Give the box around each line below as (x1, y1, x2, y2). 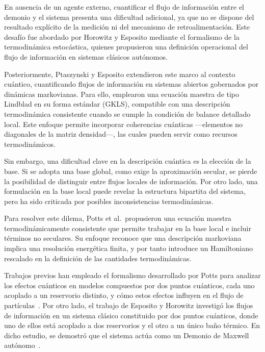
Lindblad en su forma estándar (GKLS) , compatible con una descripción (4, 98, 230, 109)
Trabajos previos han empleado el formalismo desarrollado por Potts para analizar (4, 270, 261, 281)
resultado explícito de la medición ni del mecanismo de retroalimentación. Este (4, 21, 250, 32)
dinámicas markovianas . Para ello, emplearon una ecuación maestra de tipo (4, 88, 240, 99)
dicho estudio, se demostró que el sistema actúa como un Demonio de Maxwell (4, 330, 249, 340)
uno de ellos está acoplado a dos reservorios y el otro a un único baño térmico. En (4, 320, 260, 331)
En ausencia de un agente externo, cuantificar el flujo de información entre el (4, 2, 244, 12)
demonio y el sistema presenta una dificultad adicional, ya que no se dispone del (4, 11, 254, 22)
